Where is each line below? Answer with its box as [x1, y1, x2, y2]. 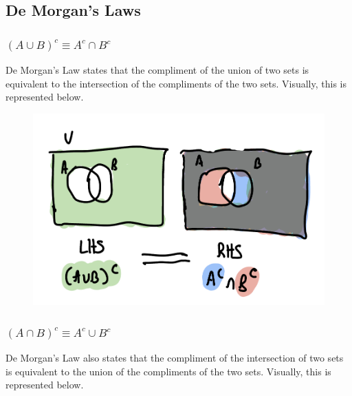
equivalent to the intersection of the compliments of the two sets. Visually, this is [5, 76, 346, 90]
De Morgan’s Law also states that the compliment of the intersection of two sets [5, 350, 344, 364]
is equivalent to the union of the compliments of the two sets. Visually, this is [5, 364, 331, 378]
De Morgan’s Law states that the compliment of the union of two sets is [5, 63, 309, 76]
